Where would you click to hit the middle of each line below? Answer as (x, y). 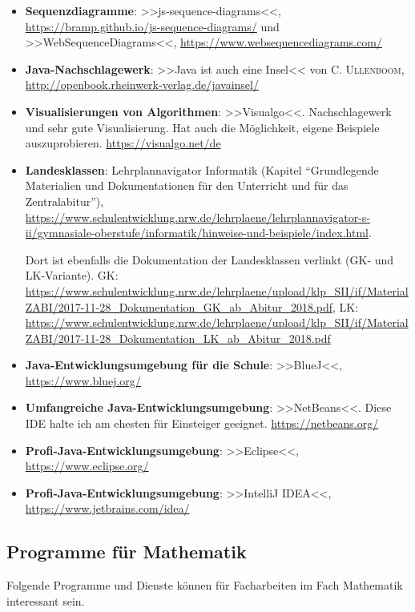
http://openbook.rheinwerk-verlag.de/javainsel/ (142, 85)
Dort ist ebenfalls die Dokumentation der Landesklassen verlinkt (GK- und (210, 259)
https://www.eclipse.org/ (87, 466)
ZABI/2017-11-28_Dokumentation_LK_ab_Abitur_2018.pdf (178, 338)
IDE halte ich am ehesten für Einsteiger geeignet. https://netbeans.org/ (202, 423)
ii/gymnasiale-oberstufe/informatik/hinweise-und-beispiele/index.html (197, 233)
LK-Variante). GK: (72, 275)
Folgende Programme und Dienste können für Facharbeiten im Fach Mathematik (205, 585)
